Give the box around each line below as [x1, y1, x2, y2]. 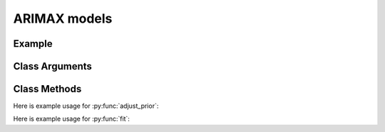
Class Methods [13, 83, 82, 95]
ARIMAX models [13, 11, 113, 26]
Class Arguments [13, 60, 93, 72]
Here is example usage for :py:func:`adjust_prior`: [13, 101, 159, 110]
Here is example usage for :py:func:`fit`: [13, 114, 130, 123]
